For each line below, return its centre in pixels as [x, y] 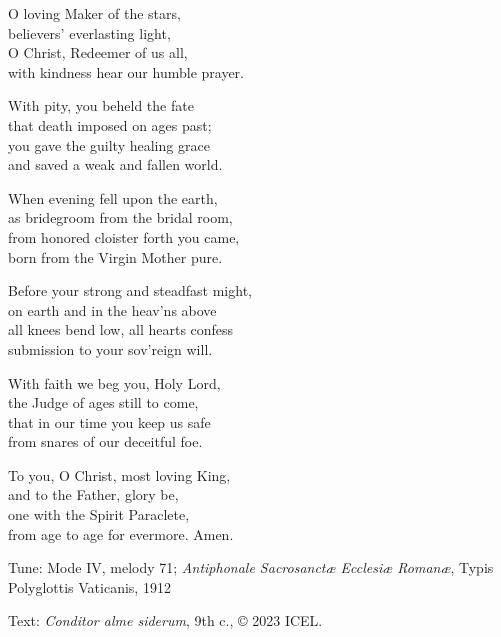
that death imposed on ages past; [110, 124]
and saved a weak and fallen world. [115, 164]
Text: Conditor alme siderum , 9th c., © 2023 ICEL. [165, 620]
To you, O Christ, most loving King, [119, 474]
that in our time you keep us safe [109, 421]
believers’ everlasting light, [89, 32]
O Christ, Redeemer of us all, [98, 52]
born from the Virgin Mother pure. [115, 256]
